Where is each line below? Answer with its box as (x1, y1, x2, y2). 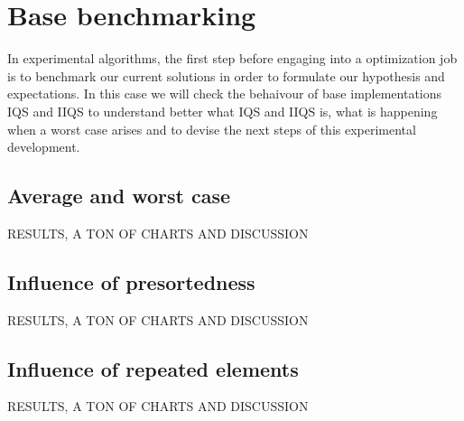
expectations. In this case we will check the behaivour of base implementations (7, 84, 442, 103)
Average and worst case (7, 182, 231, 210)
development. (7, 137, 80, 156)
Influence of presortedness (7, 267, 255, 295)
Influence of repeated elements (7, 354, 299, 382)
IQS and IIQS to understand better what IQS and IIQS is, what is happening (7, 101, 438, 120)
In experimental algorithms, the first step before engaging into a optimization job (7, 49, 458, 68)
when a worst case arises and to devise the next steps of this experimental (7, 119, 416, 138)
